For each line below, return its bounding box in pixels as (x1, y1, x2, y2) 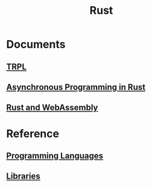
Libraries (6, 171, 40, 182)
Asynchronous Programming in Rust (6, 82, 146, 92)
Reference (6, 127, 59, 141)
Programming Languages (6, 150, 104, 160)
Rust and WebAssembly (6, 103, 98, 113)
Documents (6, 37, 66, 51)
